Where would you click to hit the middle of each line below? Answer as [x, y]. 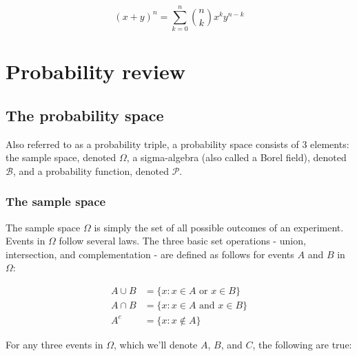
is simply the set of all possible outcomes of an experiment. [219, 227]
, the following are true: [302, 344]
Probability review [95, 71]
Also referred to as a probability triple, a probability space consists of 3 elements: [177, 144]
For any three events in [54, 344]
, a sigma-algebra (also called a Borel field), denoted [236, 157]
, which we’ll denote [156, 344]
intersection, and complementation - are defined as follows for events [150, 254]
